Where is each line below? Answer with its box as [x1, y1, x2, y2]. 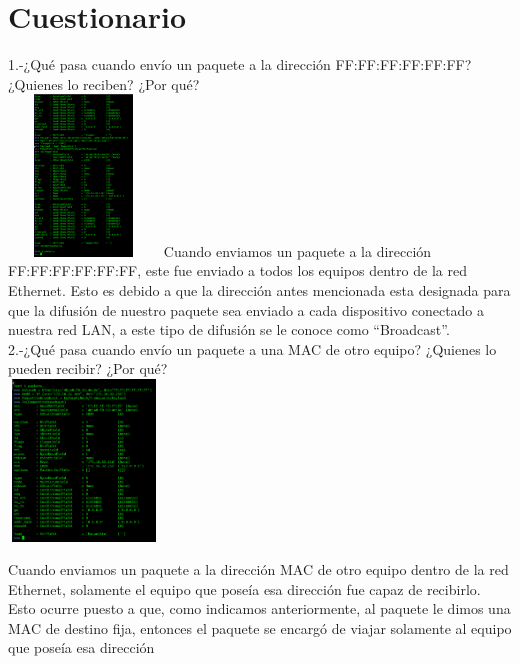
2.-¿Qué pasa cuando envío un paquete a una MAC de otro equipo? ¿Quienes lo [8, 338, 497, 359]
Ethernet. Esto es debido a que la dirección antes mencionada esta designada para [8, 280, 511, 301]
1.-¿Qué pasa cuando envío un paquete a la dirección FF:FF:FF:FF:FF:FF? [8, 54, 472, 75]
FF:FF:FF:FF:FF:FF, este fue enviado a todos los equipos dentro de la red [8, 260, 467, 281]
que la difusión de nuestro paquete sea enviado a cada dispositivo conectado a [8, 299, 485, 320]
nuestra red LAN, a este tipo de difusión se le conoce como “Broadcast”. [8, 319, 450, 340]
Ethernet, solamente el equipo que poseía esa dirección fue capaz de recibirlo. [8, 578, 481, 599]
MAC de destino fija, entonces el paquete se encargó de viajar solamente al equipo [8, 617, 512, 638]
